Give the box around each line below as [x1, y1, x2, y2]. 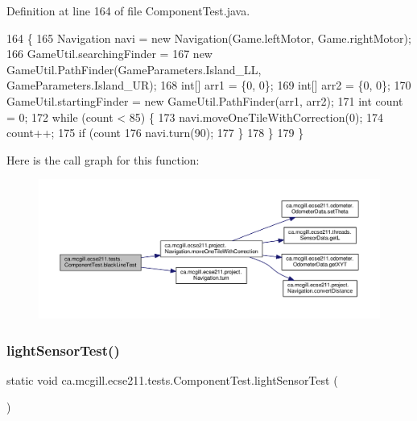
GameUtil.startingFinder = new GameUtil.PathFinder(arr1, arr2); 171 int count [6, 92, 403, 109]
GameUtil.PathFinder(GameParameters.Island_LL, [6, 60, 262, 77]
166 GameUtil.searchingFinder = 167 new [6, 45, 213, 62]
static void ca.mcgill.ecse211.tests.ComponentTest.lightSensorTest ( [6, 371, 338, 388]
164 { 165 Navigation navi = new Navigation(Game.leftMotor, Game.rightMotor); [6, 29, 411, 46]
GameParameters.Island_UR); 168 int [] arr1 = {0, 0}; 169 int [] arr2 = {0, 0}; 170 [6, 77, 411, 94]
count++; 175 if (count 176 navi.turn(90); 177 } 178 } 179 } [6, 124, 304, 141]
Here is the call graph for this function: [6, 151, 200, 168]
